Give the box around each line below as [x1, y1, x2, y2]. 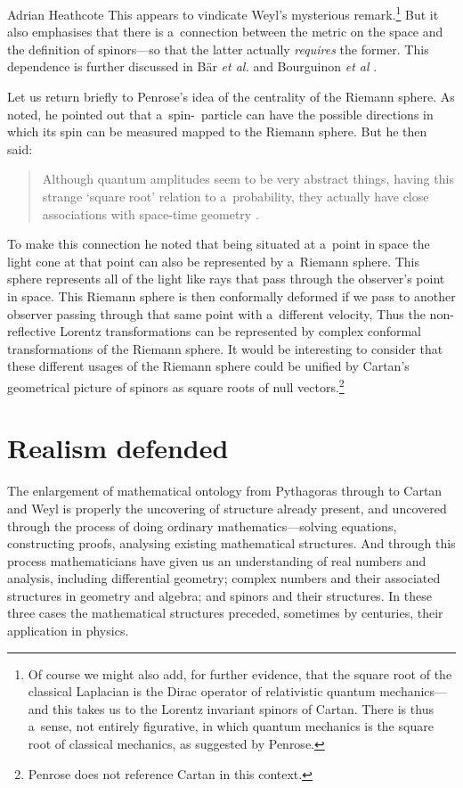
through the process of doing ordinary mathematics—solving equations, [7, 516, 397, 535]
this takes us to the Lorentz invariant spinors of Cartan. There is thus [53, 699, 434, 718]
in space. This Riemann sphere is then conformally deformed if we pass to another [7, 286, 456, 305]
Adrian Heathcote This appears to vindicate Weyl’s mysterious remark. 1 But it [7, 3, 439, 23]
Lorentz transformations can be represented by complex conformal [60, 322, 422, 341]
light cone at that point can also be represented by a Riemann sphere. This [7, 251, 419, 270]
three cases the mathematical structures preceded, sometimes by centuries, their [7, 603, 443, 622]
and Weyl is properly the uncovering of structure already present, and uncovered [7, 498, 447, 517]
